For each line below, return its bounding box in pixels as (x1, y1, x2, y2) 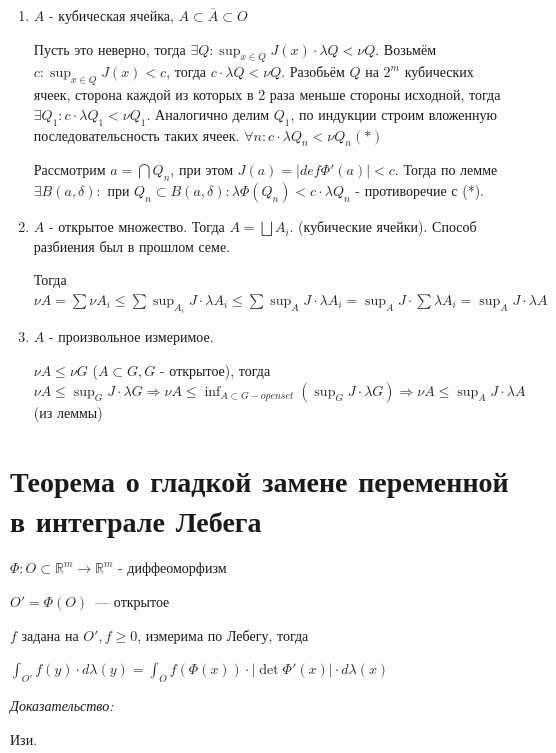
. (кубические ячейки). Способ (289, 216, 477, 237)
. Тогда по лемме (394, 159, 498, 180)
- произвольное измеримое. (48, 326, 214, 347)
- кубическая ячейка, (48, 5, 174, 25)
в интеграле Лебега (10, 499, 262, 540)
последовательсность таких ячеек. (33, 124, 240, 145)
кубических (404, 61, 474, 82)
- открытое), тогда (160, 359, 271, 380)
